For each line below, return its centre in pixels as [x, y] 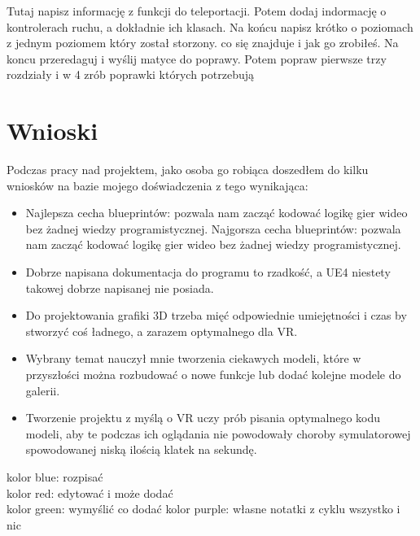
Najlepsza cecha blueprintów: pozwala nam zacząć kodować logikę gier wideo [217, 213]
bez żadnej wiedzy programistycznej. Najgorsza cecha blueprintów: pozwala [213, 228]
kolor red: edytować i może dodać [90, 492]
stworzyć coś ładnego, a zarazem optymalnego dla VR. [162, 331]
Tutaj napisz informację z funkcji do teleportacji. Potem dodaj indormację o [197, 11]
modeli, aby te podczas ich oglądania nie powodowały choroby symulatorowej [218, 433]
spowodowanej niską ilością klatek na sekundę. [141, 449]
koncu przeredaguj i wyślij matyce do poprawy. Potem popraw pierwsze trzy [197, 58]
